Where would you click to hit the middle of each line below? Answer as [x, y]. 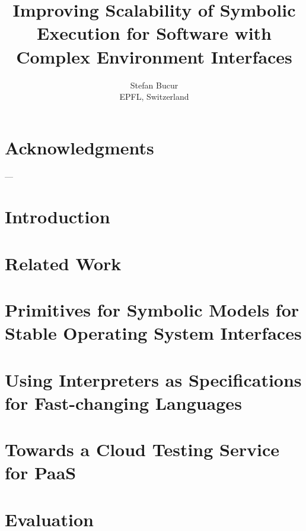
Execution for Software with [154, 33]
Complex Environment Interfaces [154, 56]
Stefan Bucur [154, 85]
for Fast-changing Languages [123, 402]
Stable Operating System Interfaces [153, 333]
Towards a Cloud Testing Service [142, 449]
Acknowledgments [79, 147]
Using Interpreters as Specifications [153, 379]
